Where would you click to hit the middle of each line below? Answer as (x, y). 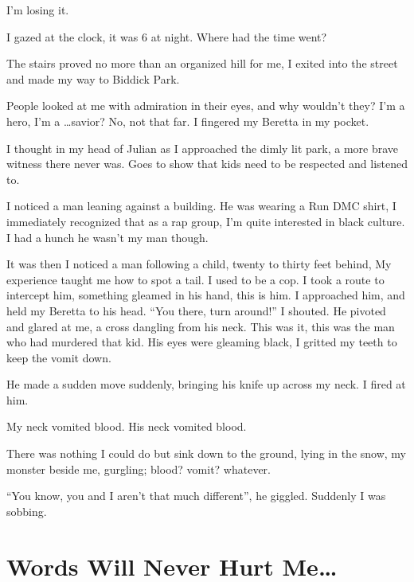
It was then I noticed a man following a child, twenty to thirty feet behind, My (199, 264)
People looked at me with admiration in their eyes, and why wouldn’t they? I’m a (206, 105)
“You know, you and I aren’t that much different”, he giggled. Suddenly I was (196, 496)
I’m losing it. (38, 10)
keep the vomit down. (59, 357)
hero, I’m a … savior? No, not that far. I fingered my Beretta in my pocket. (188, 121)
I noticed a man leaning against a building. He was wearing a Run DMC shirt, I (201, 206)
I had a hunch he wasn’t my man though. (107, 237)
